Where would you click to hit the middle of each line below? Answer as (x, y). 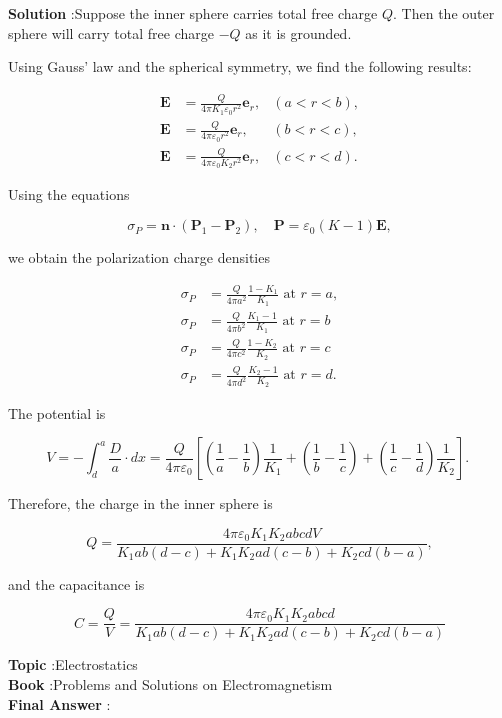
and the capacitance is (76, 583)
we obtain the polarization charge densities (139, 257)
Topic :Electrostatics (73, 664)
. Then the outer (444, 13)
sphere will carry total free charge (111, 32)
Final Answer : (59, 703)
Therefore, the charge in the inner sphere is (140, 503)
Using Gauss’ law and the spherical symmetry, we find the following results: (240, 66)
